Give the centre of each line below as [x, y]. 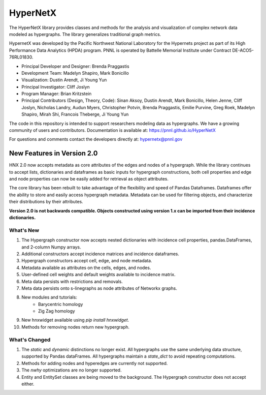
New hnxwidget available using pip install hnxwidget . [75, 320]
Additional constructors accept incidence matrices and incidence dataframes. [100, 254]
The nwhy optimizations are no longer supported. [71, 370]
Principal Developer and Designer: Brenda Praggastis [75, 66]
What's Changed [30, 339]
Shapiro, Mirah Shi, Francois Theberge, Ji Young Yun [75, 114]
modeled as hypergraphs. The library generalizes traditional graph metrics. [85, 34]
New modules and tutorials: [49, 297]
